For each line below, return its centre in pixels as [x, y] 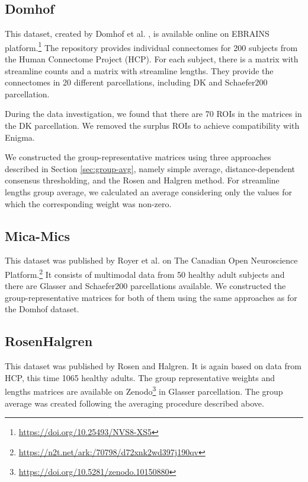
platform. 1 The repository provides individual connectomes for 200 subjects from [151, 46]
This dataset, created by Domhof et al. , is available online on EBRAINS [137, 34]
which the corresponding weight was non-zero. [88, 203]
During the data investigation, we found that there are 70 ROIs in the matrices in [153, 114]
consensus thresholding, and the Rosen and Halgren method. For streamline [142, 180]
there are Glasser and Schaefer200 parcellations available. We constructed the [145, 286]
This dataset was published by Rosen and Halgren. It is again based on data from [153, 366]
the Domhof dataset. [42, 309]
